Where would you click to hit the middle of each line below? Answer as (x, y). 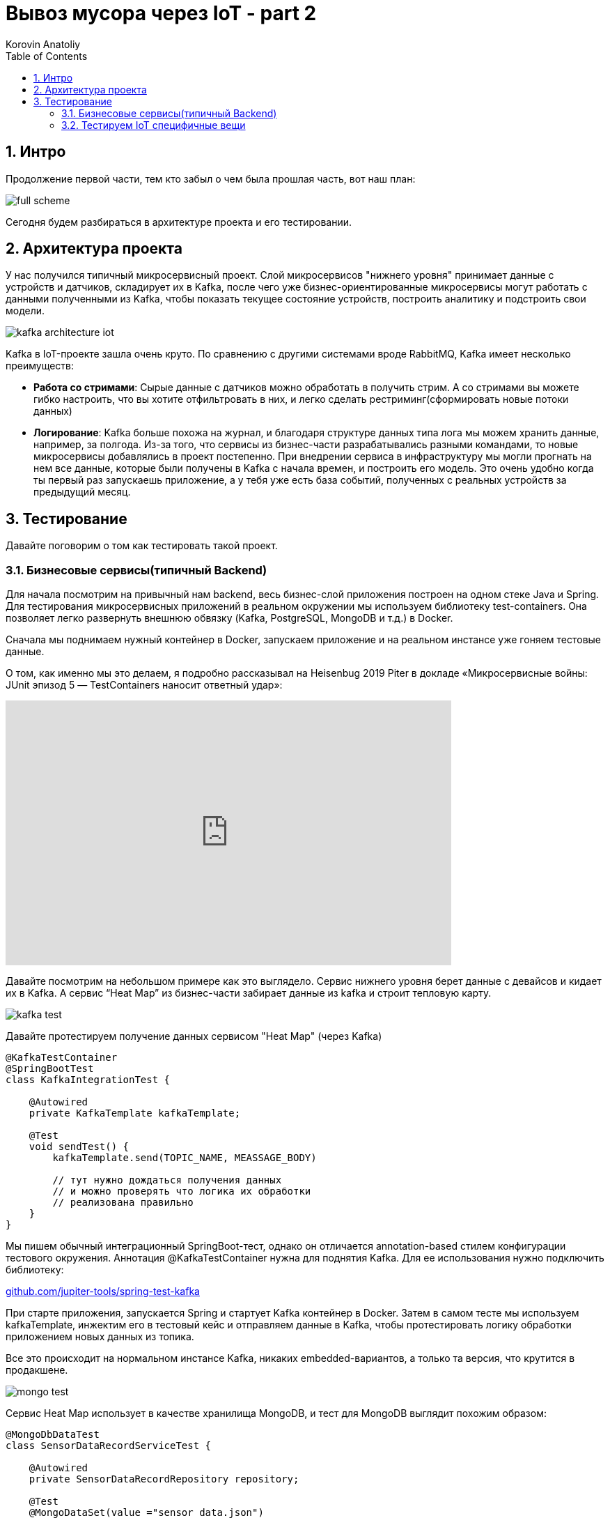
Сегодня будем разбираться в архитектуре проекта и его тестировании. (179, 222)
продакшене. (37, 1370)
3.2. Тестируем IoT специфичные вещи (154, 125)
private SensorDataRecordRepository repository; (164, 1479)
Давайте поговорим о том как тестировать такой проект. (142, 546)
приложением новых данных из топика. (100, 1337)
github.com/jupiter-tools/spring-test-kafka (103, 1291)
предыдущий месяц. (82, 492)
